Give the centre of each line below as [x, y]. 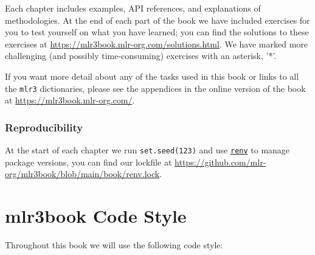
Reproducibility [44, 127]
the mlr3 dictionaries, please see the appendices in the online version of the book [155, 88]
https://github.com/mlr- [220, 162]
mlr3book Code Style [96, 216]
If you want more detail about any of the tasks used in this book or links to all [152, 76]
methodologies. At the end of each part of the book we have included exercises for [157, 20]
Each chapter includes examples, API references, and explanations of [133, 8]
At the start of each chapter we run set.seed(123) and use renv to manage [147, 150]
